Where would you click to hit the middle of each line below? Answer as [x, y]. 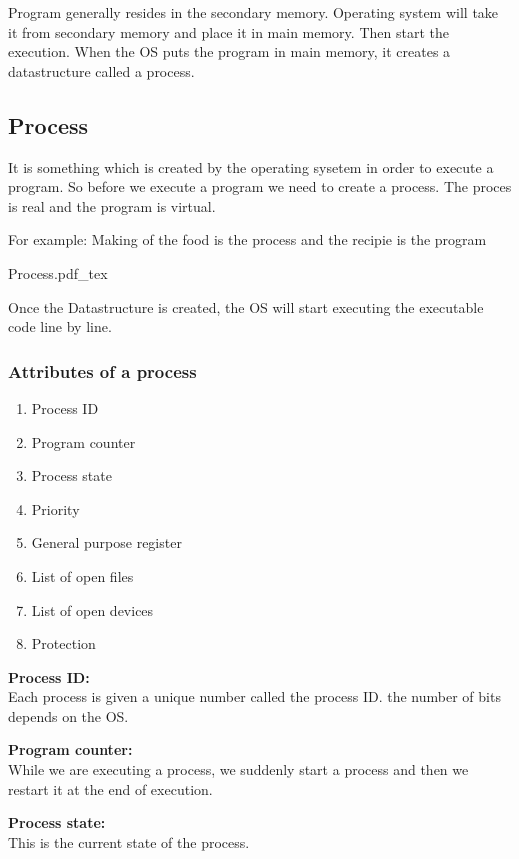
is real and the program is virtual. [112, 205]
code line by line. [60, 326]
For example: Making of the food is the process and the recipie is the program [247, 239]
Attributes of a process [102, 370]
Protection [63, 643]
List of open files [82, 575]
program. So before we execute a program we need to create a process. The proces [260, 186]
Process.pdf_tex [58, 272]
